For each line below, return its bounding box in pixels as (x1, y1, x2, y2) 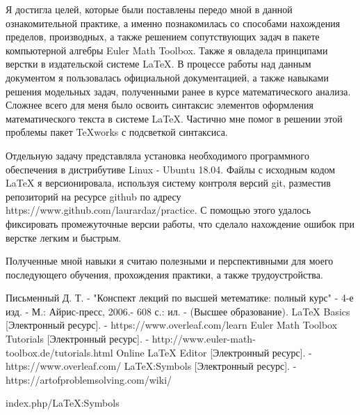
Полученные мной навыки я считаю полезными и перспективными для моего (6, 253, 334, 268)
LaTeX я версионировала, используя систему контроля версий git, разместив (6, 175, 331, 190)
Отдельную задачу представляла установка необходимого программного (6, 148, 309, 162)
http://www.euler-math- (152, 331, 256, 346)
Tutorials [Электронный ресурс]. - (6, 331, 149, 346)
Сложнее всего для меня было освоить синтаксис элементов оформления (6, 97, 314, 112)
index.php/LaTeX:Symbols (6, 396, 120, 410)
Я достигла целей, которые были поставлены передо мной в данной (6, 2, 293, 16)
